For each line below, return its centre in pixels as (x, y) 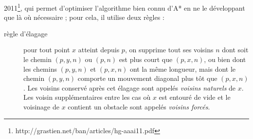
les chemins (40, 69)
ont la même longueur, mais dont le (183, 69)
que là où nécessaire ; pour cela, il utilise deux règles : (84, 17)
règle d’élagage (26, 33)
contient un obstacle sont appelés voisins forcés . (139, 107)
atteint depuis (99, 50)
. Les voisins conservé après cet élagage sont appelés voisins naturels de (130, 87)
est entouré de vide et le (195, 97)
